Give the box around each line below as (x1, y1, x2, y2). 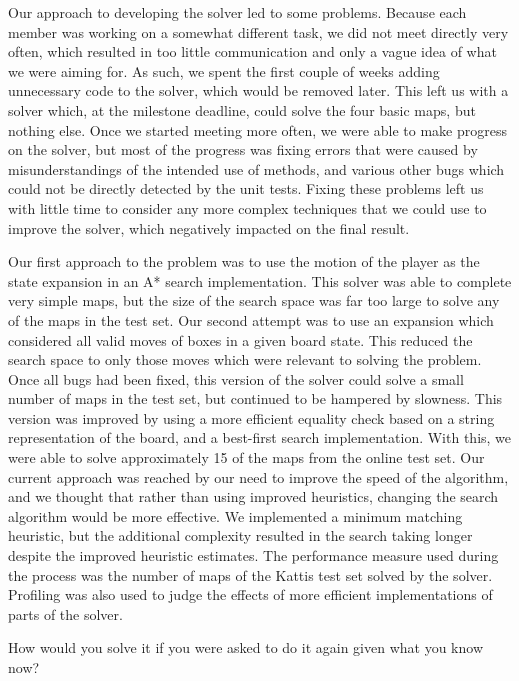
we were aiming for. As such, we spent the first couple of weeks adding (8, 60, 440, 81)
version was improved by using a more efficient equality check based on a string (8, 407, 495, 428)
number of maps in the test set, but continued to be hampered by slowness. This (8, 388, 503, 409)
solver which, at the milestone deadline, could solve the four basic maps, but (8, 99, 476, 120)
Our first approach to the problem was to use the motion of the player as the (8, 251, 480, 272)
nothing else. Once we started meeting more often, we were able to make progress (8, 119, 507, 140)
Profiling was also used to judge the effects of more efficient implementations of (8, 584, 493, 605)
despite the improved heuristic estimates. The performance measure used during (8, 545, 499, 566)
